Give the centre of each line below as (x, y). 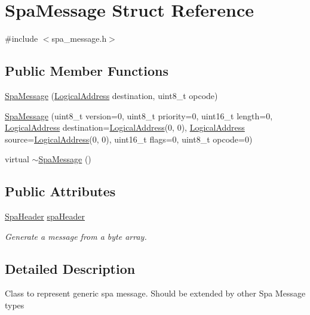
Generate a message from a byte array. (76, 236)
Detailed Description (70, 268)
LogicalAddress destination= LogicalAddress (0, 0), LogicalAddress (125, 127)
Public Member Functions (87, 71)
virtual (17, 159)
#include (22, 38)
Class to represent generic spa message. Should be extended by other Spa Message (155, 293)
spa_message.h (79, 38)
